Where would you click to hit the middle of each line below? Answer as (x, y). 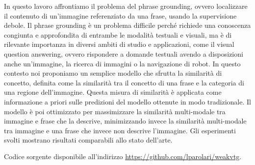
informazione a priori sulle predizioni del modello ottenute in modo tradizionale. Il (127, 101)
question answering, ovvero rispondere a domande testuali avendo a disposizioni (124, 53)
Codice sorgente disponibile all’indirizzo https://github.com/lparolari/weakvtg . (123, 156)
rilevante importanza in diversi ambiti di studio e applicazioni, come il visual (119, 44)
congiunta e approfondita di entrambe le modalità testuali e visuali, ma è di (118, 34)
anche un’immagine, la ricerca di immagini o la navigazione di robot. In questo (122, 63)
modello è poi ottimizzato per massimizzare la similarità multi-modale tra (115, 111)
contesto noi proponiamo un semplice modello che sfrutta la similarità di (113, 73)
